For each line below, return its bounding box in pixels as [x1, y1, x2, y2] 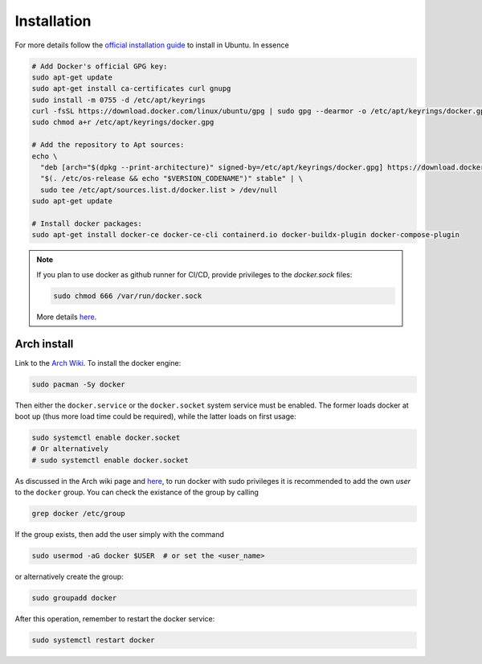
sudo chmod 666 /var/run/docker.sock [53, 291, 202, 301]
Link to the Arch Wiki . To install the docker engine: [14, 358, 182, 367]
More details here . [36, 312, 97, 322]
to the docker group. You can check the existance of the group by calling [14, 487, 259, 498]
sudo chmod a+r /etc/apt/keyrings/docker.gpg [31, 117, 214, 127]
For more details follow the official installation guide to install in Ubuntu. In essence [14, 40, 289, 50]
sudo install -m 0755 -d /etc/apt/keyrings [31, 95, 206, 105]
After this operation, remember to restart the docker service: [14, 614, 215, 624]
